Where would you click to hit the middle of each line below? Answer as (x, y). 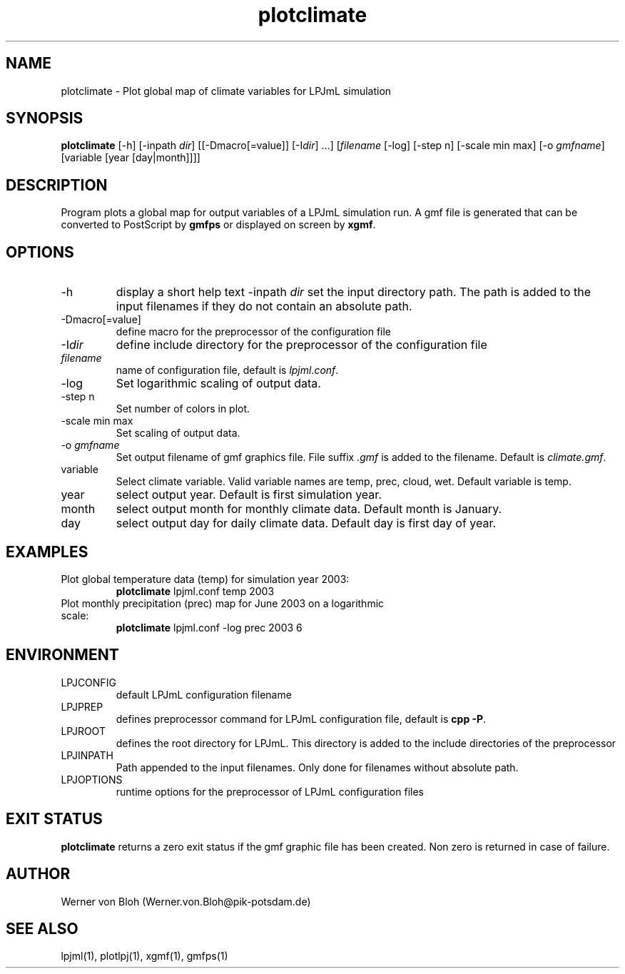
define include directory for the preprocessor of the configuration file (301, 345)
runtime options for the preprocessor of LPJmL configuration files (270, 791)
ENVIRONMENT (62, 655)
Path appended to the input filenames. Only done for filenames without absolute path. (317, 767)
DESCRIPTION (57, 185)
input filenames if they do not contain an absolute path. (264, 306)
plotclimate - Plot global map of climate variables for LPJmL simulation (226, 91)
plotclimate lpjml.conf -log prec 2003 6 (209, 627)
